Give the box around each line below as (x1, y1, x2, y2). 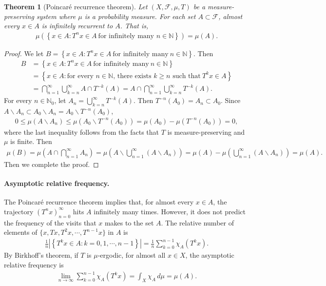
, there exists (113, 72, 152, 80)
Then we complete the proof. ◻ (4, 159, 99, 169)
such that (173, 72, 201, 80)
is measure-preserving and (167, 126, 245, 137)
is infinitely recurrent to (41, 20, 113, 31)
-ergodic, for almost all (97, 250, 166, 260)
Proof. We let (4, 48, 44, 58)
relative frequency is (4, 259, 64, 269)
